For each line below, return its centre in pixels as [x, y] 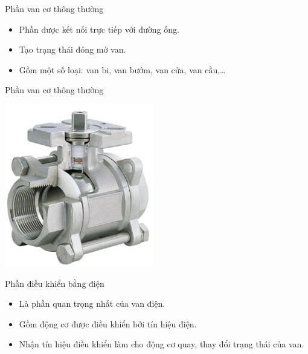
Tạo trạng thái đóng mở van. [72, 49]
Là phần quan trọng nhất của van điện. [92, 303]
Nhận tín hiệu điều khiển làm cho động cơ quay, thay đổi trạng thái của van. [162, 344]
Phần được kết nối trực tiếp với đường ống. [99, 29]
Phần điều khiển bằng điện [55, 283]
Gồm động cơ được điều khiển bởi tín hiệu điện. [108, 323]
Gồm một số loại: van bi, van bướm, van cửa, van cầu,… [122, 69]
